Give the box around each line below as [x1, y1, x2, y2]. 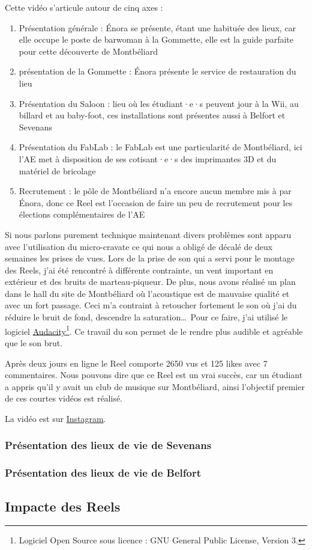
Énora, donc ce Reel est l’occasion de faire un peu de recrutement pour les [19, 196, 293, 209]
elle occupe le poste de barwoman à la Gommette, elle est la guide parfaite [19, 33, 294, 46]
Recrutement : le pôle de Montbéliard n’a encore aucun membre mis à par [19, 185, 292, 197]
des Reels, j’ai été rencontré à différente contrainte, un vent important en [5, 263, 274, 276]
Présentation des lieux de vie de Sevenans [5, 438, 212, 453]
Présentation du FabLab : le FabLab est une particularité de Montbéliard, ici [19, 141, 302, 153]
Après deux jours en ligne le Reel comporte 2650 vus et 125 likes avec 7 [5, 356, 268, 369]
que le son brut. [5, 336, 63, 349]
